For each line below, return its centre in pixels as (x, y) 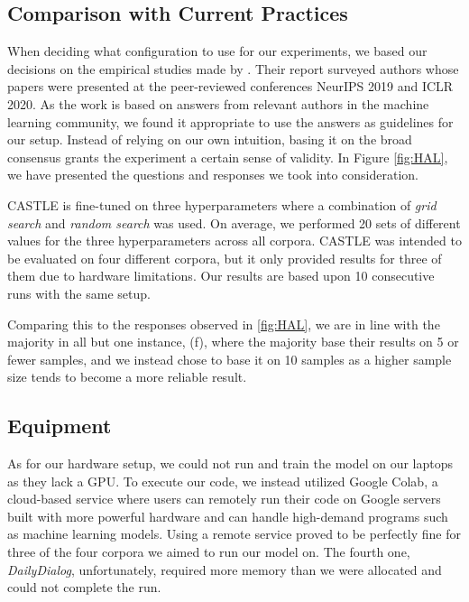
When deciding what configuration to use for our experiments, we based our (217, 51)
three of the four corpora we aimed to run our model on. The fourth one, (209, 552)
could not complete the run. (84, 587)
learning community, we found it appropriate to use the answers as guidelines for (230, 121)
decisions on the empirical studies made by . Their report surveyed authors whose (233, 68)
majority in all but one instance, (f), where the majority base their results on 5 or (233, 342)
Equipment (60, 426)
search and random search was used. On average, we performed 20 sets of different (234, 222)
